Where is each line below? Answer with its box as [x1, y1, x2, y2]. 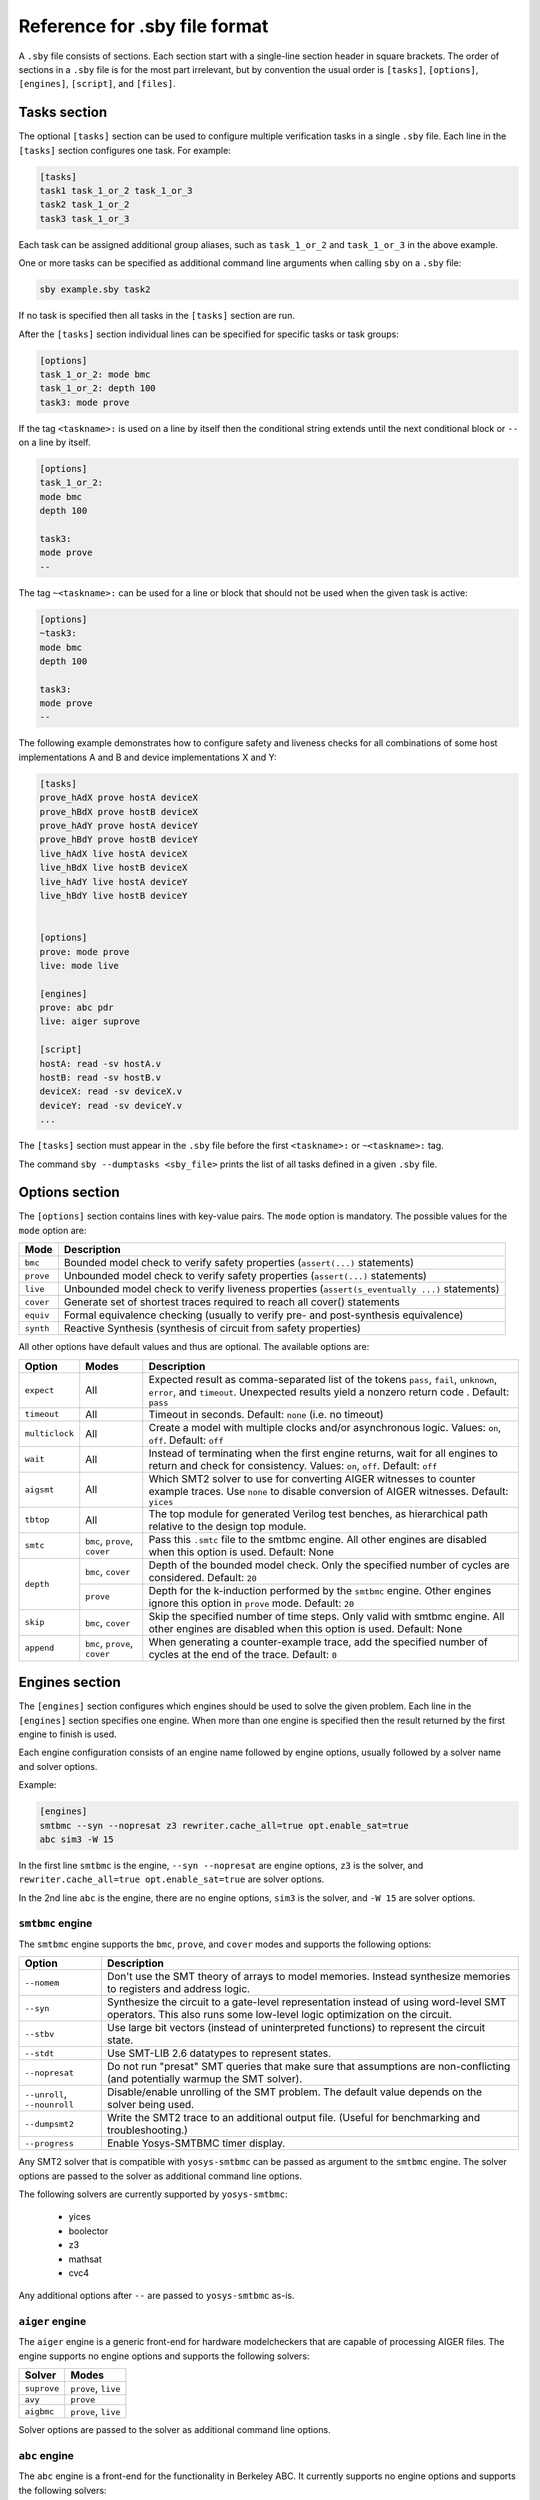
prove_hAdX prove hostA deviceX [39, 792, 199, 804]
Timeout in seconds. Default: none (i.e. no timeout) [148, 1407, 384, 1421]
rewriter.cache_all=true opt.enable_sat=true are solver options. [18, 1873, 325, 1885]
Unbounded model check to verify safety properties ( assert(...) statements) [63, 1269, 427, 1283]
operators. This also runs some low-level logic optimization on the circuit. [106, 2008, 452, 2022]
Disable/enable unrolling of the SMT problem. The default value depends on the [106, 2085, 483, 2099]
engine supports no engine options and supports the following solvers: [18, 2350, 310, 2362]
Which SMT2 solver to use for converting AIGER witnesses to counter [148, 1471, 476, 1485]
